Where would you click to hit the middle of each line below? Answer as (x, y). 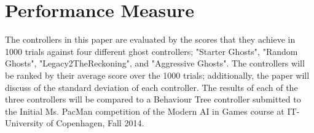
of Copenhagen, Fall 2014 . (95, 123)
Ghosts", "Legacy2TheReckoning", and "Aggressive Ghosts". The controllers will (155, 63)
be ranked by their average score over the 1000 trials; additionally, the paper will (157, 75)
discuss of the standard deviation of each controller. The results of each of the (151, 87)
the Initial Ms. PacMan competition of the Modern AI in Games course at (145, 111)
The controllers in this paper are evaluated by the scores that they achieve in (150, 39)
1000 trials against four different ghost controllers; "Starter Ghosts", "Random (151, 51)
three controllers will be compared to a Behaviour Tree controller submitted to (153, 99)
